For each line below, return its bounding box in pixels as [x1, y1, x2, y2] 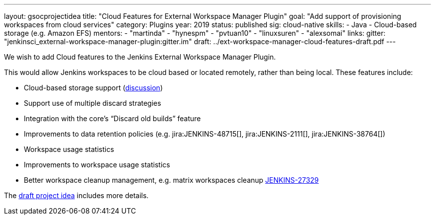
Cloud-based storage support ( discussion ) [24, 83, 163, 92]
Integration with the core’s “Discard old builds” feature [24, 114, 201, 123]
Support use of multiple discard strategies [24, 99, 161, 107]
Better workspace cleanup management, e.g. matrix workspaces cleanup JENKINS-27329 [24, 176, 319, 184]
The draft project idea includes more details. [4, 191, 149, 200]
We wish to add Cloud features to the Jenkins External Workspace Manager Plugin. [4, 53, 276, 61]
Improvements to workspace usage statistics [24, 160, 170, 169]
